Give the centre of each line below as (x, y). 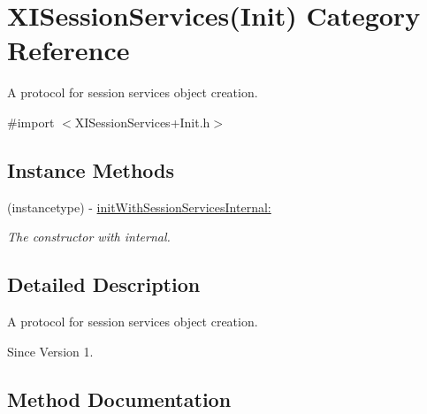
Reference (69, 50)
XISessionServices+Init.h (142, 122)
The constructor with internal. (89, 237)
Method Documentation (119, 399)
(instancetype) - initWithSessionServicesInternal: (139, 207)
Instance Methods (91, 169)
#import (31, 122)
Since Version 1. (50, 351)
